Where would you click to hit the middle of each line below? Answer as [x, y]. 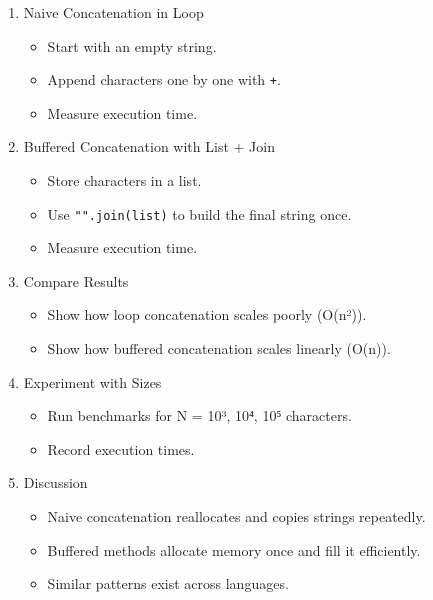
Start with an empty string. [132, 45]
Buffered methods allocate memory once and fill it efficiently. [234, 549]
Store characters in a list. [124, 180]
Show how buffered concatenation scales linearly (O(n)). [219, 348]
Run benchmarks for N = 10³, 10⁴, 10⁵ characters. [199, 415]
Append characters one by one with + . [164, 79]
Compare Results [76, 280]
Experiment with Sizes [92, 381]
